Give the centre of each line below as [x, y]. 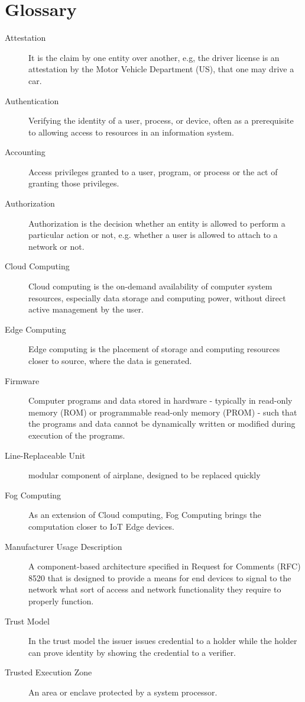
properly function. [61, 600]
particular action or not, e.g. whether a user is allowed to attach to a [153, 235]
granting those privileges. [74, 183]
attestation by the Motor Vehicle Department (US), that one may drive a [161, 69]
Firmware [22, 380]
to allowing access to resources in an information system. [131, 132]
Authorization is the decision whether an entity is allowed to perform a [157, 223]
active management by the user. [86, 309]
